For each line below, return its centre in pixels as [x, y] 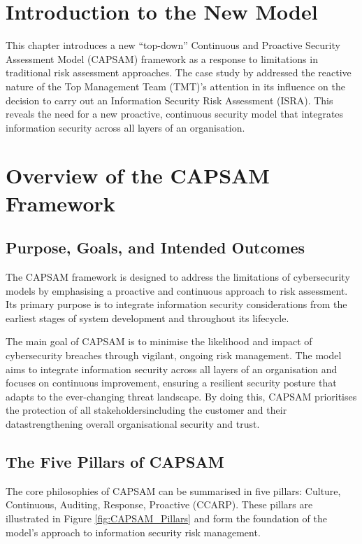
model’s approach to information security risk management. [133, 532]
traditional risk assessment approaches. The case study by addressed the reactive [179, 72]
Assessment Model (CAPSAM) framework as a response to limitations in [162, 58]
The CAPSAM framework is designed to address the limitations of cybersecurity [178, 277]
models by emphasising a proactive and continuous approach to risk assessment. [177, 290]
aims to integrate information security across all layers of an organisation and [172, 369]
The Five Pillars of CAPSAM [115, 461]
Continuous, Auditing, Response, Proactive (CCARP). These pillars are [159, 504]
